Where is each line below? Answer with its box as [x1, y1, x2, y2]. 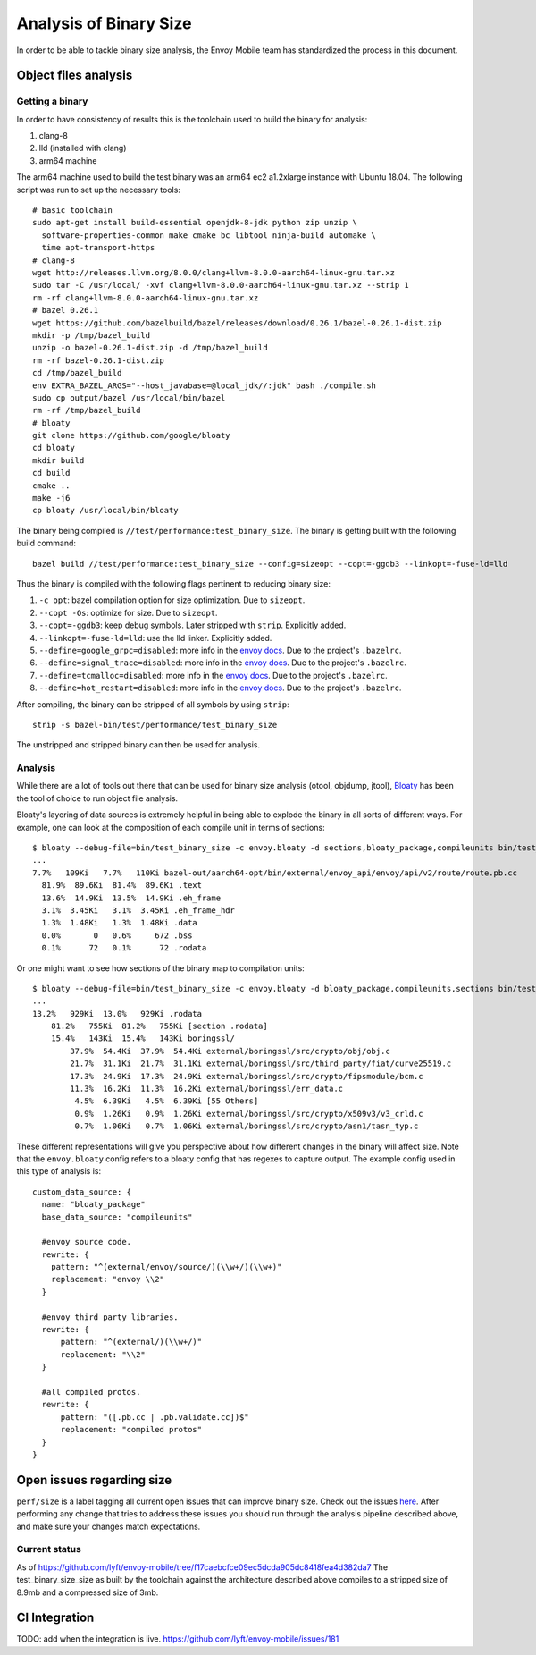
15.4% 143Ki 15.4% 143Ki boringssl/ [50, 1034, 236, 1043]
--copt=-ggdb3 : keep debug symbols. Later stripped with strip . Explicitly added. [38, 620, 347, 630]
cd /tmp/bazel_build [32, 367, 122, 378]
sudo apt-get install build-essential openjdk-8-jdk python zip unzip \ [32, 217, 357, 228]
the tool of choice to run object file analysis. [16, 792, 179, 804]
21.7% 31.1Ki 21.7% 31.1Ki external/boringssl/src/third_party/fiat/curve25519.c [70, 1059, 452, 1068]
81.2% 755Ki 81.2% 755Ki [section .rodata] [50, 1021, 268, 1032]
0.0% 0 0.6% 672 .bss [41, 930, 193, 941]
